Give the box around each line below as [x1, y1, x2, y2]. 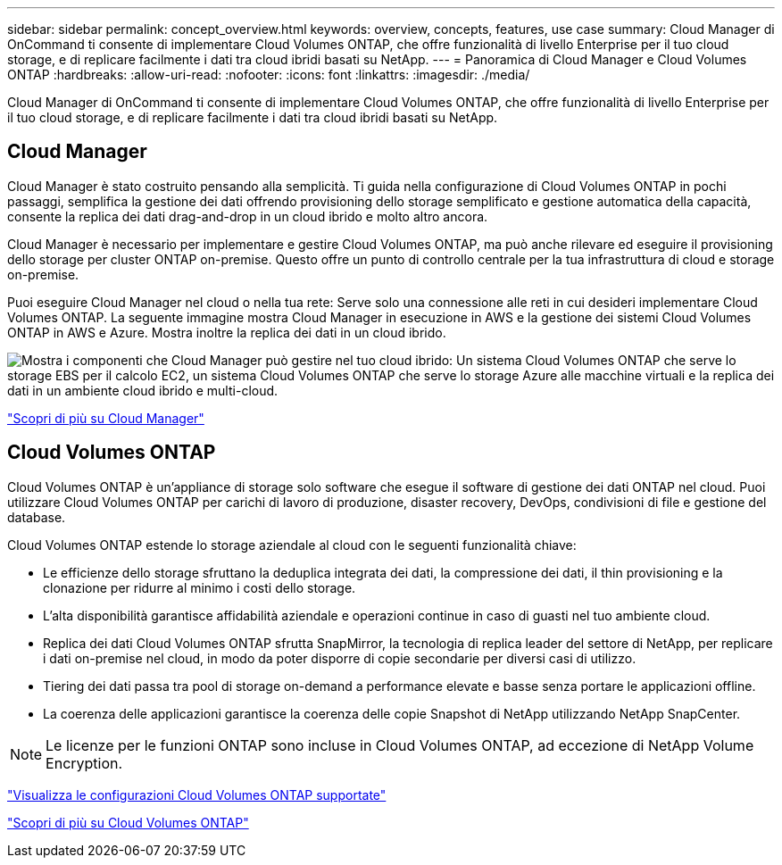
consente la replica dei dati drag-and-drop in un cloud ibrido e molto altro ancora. [7, 208, 488, 224]
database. [7, 509, 66, 525]
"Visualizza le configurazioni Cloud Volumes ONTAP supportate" [7, 786, 387, 803]
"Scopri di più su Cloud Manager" [7, 410, 204, 426]
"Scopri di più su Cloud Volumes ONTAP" [7, 814, 249, 830]
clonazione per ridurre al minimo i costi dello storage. [43, 579, 356, 595]
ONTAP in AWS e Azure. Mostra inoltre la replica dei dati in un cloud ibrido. [7, 324, 446, 340]
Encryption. [46, 753, 123, 772]
